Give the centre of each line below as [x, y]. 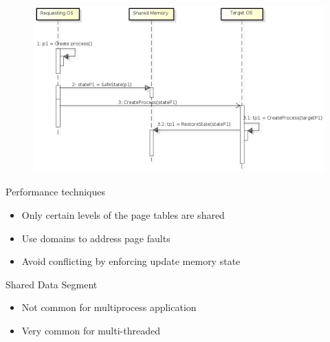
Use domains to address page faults [96, 238]
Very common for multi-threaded [91, 330]
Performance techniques [56, 192]
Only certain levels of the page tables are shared [123, 214]
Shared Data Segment [52, 284]
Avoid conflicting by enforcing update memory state [131, 261]
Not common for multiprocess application [109, 307]
